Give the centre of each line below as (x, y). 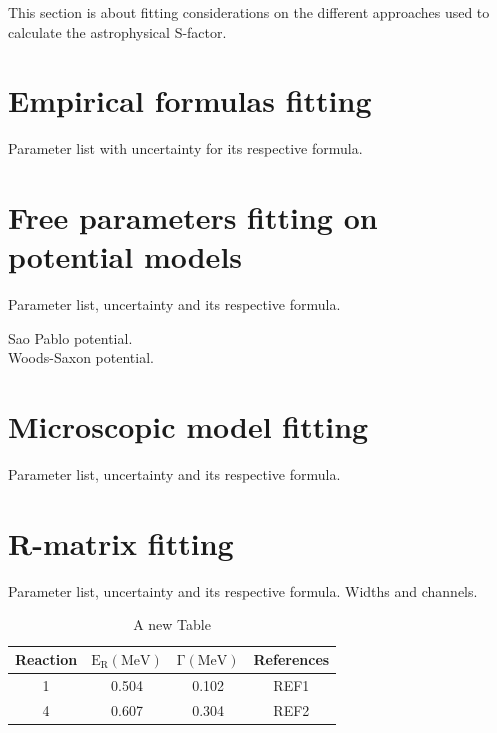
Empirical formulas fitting (190, 100)
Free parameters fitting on (193, 217)
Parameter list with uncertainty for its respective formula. (185, 148)
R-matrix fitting (121, 542)
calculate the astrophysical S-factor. (117, 31)
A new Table (172, 624)
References (291, 659)
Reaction (46, 659)
